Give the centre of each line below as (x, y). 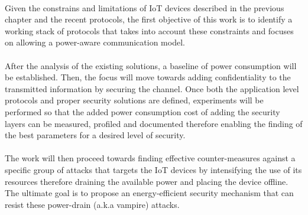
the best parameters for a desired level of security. (95, 135)
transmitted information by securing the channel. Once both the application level (152, 88)
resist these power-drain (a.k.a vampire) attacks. (92, 204)
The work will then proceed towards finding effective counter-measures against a (150, 158)
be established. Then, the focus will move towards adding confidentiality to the (148, 77)
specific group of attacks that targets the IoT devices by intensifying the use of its (153, 169)
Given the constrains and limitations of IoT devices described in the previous (145, 7)
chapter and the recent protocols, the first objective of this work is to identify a (149, 19)
